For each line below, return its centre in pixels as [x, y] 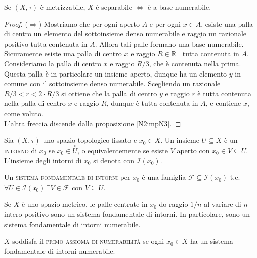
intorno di [21, 150]
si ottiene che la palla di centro [109, 93]
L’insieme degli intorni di [43, 160]
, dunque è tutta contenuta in [152, 103]
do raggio [174, 204]
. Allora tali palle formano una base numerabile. [169, 43]
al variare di [223, 204]
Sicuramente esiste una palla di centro [63, 53]
